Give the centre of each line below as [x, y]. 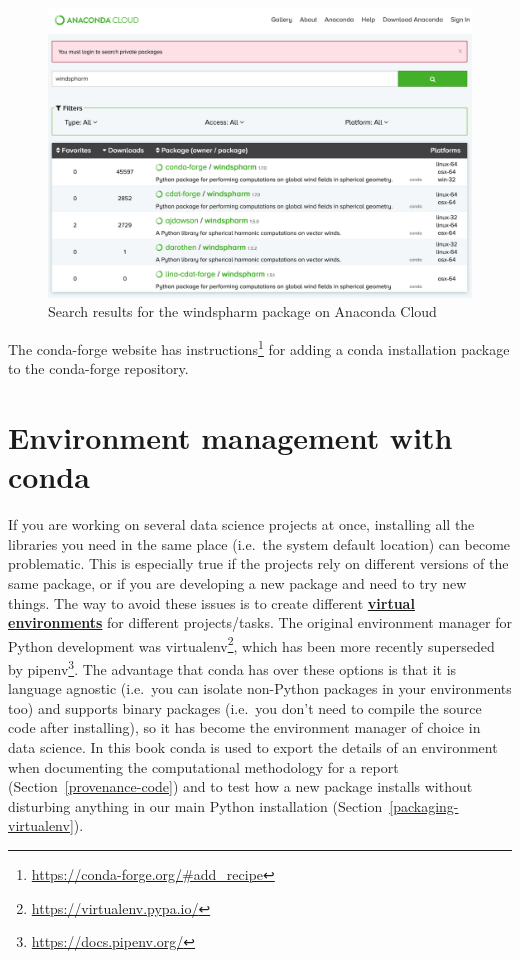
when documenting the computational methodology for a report [203, 766]
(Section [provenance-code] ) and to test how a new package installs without [240, 786]
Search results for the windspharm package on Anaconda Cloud [242, 311]
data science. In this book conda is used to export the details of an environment [253, 747]
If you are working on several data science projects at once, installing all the [241, 524]
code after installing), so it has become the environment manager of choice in [244, 727]
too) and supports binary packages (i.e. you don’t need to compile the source [245, 707]
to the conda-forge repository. [98, 368]
